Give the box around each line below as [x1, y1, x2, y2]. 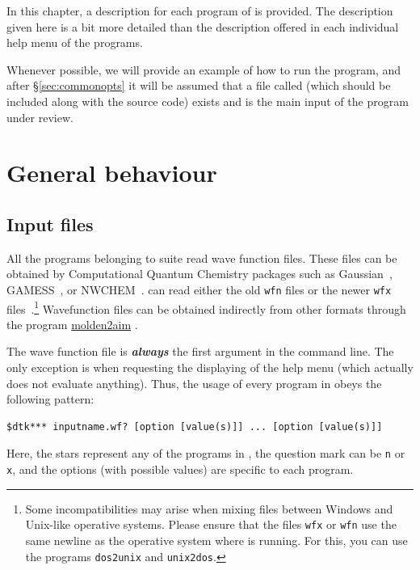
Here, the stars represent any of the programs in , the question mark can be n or [6, 445, 405, 462]
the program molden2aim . [6, 315, 138, 332]
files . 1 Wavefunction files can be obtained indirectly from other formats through [6, 298, 406, 317]
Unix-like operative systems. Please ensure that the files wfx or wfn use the [25, 516, 397, 533]
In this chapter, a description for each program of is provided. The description [6, 2, 393, 19]
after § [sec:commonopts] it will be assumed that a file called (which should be [6, 77, 391, 94]
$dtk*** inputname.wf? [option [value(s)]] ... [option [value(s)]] [6, 420, 383, 433]
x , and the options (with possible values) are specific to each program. [6, 461, 354, 478]
